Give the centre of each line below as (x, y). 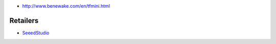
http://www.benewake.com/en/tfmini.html (66, 6)
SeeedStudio (36, 33)
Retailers (24, 20)
